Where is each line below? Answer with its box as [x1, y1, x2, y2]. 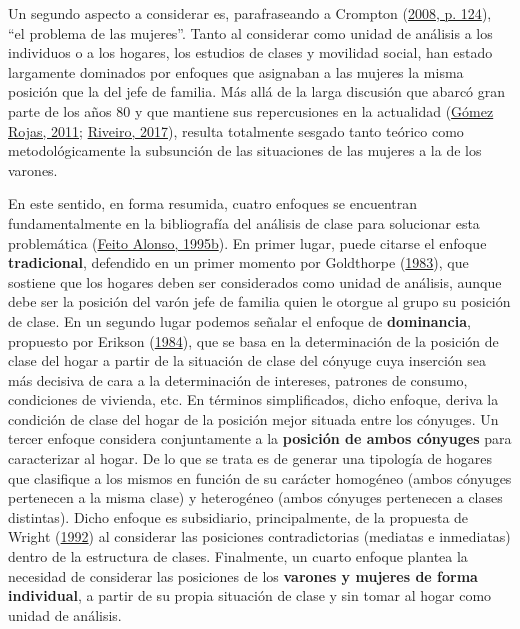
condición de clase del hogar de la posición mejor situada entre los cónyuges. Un [8, 408, 499, 429]
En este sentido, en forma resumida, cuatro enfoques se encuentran [8, 193, 418, 214]
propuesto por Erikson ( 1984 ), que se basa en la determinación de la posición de [8, 330, 499, 351]
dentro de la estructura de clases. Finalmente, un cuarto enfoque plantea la [8, 546, 468, 567]
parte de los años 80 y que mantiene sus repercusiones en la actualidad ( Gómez [8, 100, 494, 121]
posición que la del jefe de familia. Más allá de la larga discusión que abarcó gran [8, 81, 506, 102]
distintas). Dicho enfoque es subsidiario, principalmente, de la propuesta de [8, 506, 469, 527]
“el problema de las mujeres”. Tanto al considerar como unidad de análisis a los [8, 22, 493, 43]
